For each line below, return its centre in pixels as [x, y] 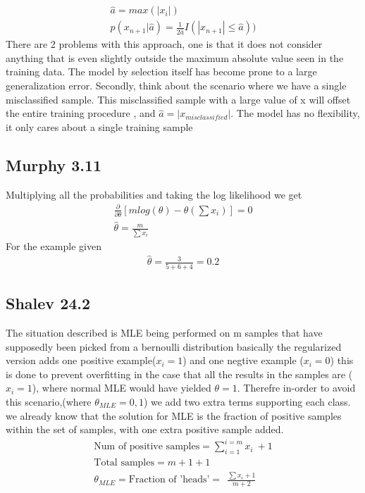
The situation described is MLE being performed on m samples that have [164, 333]
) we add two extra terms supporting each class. [247, 401]
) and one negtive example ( [243, 360]
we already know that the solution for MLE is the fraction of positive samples [174, 415]
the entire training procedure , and [81, 113]
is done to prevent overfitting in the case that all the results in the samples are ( [179, 374]
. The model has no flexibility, [295, 113]
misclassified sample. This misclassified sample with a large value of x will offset [178, 99]
